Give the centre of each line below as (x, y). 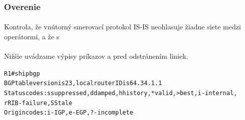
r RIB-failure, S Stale (38, 103)
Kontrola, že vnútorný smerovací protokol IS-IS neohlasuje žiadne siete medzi (123, 27)
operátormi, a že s (32, 37)
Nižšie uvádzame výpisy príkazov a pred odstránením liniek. (96, 56)
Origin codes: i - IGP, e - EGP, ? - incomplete (69, 113)
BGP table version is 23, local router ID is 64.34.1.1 (83, 83)
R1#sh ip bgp (22, 73)
